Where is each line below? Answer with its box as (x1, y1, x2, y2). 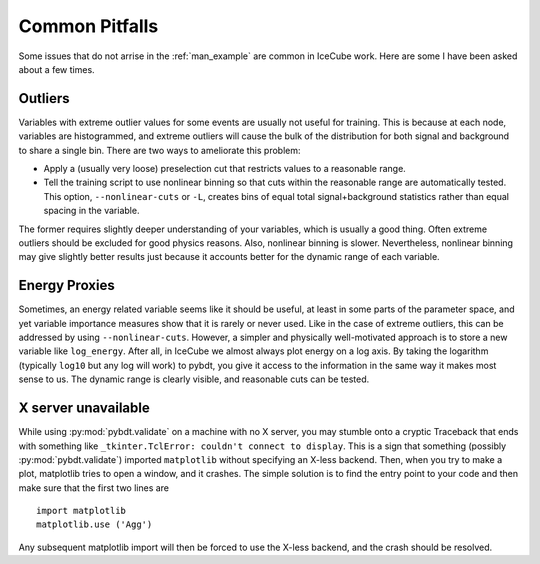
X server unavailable (18, 400, 150, 417)
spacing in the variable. (43, 205, 140, 217)
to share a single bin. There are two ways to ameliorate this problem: (18, 144, 301, 156)
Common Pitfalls (18, 15, 159, 37)
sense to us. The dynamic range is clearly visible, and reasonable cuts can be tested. (18, 373, 370, 385)
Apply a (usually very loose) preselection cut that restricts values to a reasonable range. (43, 163, 407, 175)
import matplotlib (36, 505, 127, 517)
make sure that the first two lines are (18, 481, 170, 494)
